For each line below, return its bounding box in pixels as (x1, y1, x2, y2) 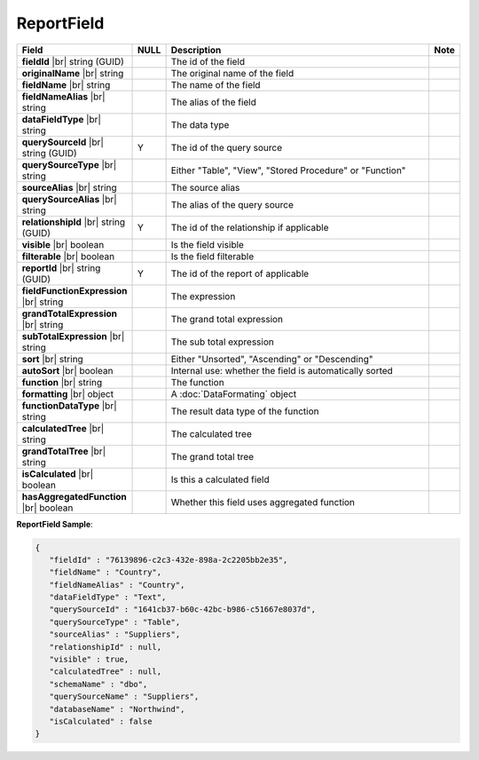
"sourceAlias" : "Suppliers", (49, 629, 181, 639)
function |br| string (21, 376, 103, 388)
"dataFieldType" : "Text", (49, 592, 167, 603)
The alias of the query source (170, 198, 294, 210)
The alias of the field (170, 96, 257, 108)
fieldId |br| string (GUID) (21, 55, 124, 67)
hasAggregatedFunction (21, 490, 128, 503)
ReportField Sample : (16, 519, 93, 529)
